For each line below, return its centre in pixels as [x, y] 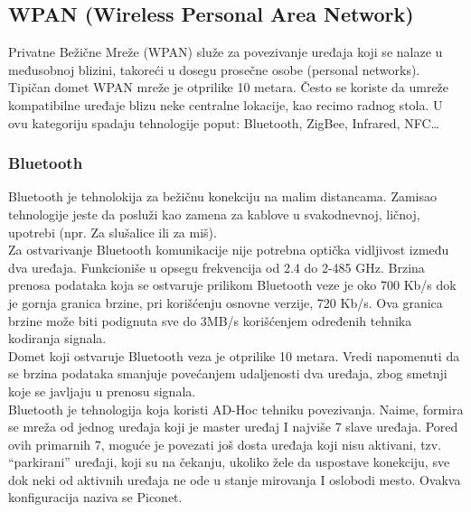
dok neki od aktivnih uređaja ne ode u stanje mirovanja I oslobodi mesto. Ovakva [235, 479]
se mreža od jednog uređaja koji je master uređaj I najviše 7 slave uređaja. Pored [233, 427]
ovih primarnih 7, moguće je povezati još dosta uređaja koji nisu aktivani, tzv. [225, 444]
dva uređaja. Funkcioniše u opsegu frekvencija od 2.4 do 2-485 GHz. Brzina [217, 267]
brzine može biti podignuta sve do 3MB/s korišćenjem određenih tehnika [210, 320]
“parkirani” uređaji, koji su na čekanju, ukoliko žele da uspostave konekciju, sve [229, 462]
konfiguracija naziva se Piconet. [95, 497]
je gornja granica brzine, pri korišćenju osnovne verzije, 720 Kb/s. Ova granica [226, 302]
